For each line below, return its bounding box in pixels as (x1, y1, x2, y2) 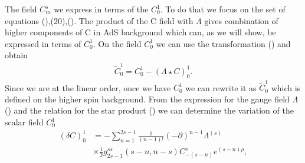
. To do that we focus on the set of (160, 3, 286, 15)
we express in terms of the (54, 3, 149, 15)
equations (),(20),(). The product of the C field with (5, 14, 194, 26)
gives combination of (204, 14, 278, 26)
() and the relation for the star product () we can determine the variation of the (5, 104, 294, 117)
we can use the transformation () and (156, 37, 291, 49)
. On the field (93, 37, 142, 49)
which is (271, 81, 301, 94)
